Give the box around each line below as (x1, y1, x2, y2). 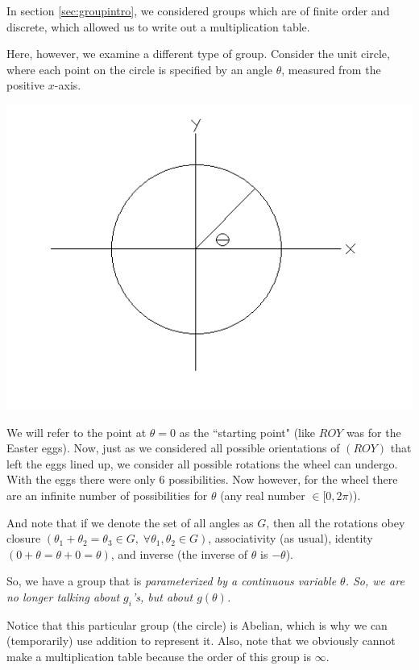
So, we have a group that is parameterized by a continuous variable (6, 572, 337, 589)
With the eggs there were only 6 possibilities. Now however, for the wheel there (6, 471, 398, 488)
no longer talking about (6, 588, 120, 605)
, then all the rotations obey (266, 514, 405, 531)
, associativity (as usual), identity (208, 530, 373, 547)
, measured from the (281, 60, 381, 77)
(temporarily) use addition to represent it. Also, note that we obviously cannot (6, 632, 396, 649)
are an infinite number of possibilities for (6, 486, 208, 503)
